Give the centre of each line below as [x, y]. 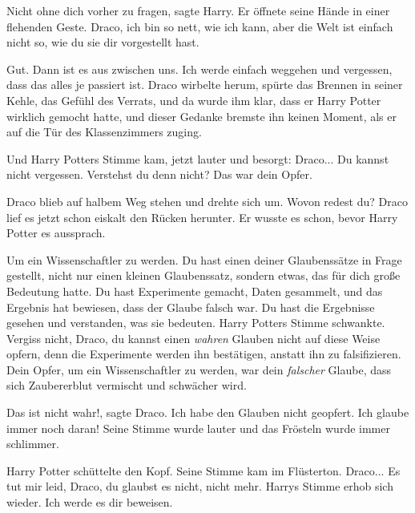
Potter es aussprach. [56, 233]
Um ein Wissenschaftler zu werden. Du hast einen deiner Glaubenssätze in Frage [204, 259]
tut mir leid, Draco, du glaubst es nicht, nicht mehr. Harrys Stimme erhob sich [200, 486]
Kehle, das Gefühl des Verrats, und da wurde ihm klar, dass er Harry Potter [194, 100]
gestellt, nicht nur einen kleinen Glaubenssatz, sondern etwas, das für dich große [203, 275]
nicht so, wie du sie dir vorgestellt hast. [103, 42]
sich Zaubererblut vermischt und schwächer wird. [127, 385]
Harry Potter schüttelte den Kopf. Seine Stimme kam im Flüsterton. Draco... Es [203, 470]
